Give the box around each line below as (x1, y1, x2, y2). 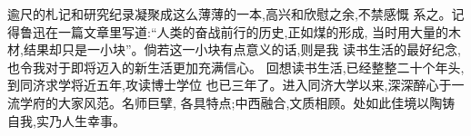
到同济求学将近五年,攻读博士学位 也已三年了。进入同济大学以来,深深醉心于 (7, 75, 452, 94)
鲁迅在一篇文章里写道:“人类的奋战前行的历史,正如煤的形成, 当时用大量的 (19, 22, 448, 41)
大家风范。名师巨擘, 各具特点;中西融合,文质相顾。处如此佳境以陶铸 (57, 92, 456, 112)
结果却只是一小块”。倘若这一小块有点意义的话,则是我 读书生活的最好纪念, (23, 40, 461, 59)
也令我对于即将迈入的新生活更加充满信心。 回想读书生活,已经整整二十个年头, (7, 57, 465, 76)
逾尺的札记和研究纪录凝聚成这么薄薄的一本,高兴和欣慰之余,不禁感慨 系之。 (7, 5, 452, 23)
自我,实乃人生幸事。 (7, 111, 125, 130)
